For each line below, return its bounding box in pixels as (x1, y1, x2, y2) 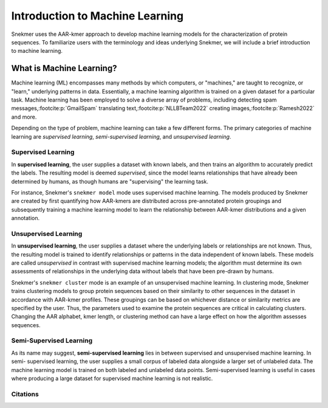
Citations (11, 390, 39, 398)
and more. (11, 113, 37, 120)
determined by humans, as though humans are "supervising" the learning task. (11, 178, 209, 185)
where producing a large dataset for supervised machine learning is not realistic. (11, 375, 213, 382)
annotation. (11, 215, 39, 222)
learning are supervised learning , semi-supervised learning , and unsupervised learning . (11, 133, 231, 140)
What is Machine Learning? (11, 63, 117, 74)
